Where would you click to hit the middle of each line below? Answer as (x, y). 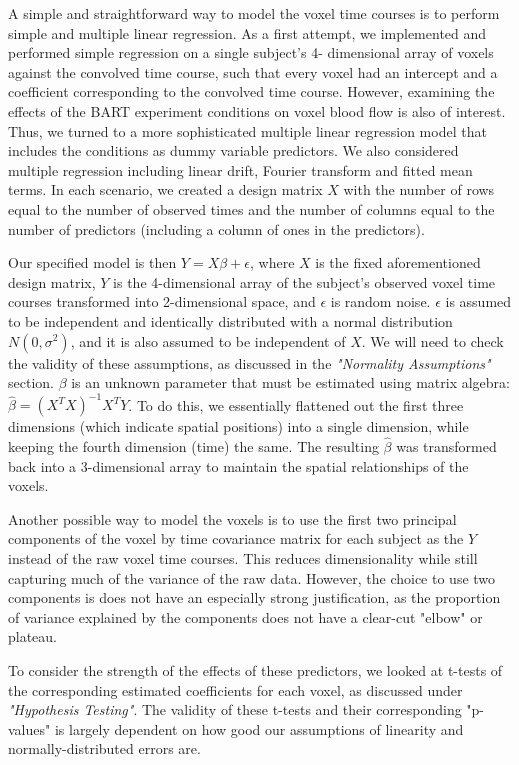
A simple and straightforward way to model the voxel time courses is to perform (254, 13)
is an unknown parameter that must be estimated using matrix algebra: (290, 382)
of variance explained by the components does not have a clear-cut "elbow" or (245, 616)
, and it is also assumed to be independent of (208, 340)
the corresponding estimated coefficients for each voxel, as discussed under (235, 689)
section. (31, 382)
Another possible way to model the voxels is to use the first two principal (232, 518)
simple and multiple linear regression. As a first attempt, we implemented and (247, 32)
